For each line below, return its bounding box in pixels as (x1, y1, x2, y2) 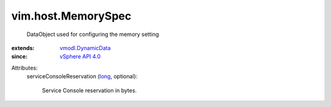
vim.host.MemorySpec (11, 9, 132, 23)
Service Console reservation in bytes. (42, 86, 137, 94)
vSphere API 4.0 (59, 53, 101, 61)
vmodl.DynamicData (59, 44, 111, 51)
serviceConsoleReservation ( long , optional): (26, 73, 138, 80)
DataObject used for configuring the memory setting (26, 31, 159, 38)
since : (11, 53, 28, 61)
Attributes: (11, 64, 38, 72)
